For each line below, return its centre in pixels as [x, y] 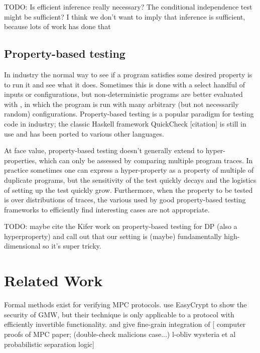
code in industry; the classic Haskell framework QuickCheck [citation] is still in [125, 123]
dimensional [22, 246]
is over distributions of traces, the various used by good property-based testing [125, 200]
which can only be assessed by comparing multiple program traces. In [146, 160]
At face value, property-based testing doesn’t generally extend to [104, 150]
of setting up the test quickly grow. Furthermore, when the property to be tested [128, 190]
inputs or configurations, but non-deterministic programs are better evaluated [123, 94]
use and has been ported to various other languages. [84, 133]
